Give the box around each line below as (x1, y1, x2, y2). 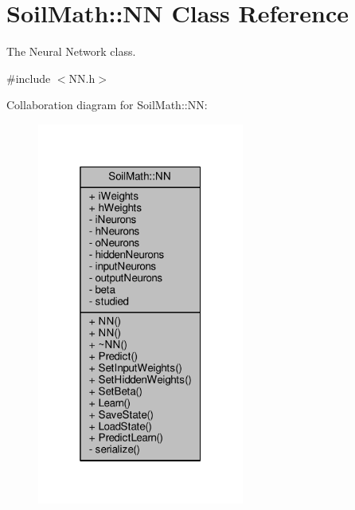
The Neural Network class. (6, 43, 136, 60)
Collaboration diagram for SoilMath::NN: (6, 96, 208, 113)
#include (6, 69, 51, 86)
